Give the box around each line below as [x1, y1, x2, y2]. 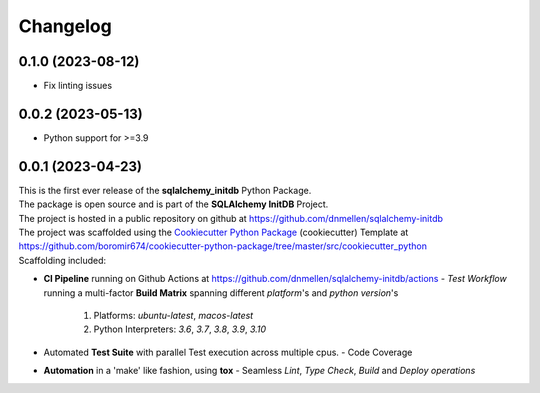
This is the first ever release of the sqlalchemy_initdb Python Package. [18, 184, 312, 196]
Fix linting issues [43, 80, 113, 92]
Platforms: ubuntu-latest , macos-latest [93, 310, 254, 321]
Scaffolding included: [18, 254, 107, 266]
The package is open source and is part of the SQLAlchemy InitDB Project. [18, 198, 329, 210]
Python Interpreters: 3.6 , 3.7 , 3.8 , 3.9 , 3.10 [93, 323, 267, 335]
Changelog [18, 15, 112, 37]
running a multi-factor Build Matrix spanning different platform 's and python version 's [43, 286, 399, 299]
